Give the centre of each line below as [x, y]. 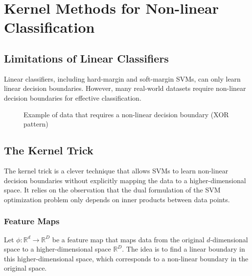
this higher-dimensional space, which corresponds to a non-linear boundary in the [126, 258]
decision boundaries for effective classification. [73, 97]
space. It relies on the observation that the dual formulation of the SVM [112, 190]
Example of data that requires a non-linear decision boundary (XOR [126, 114]
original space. [25, 268]
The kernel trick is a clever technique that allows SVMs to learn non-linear [116, 170]
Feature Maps [32, 221]
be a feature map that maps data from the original [128, 239]
